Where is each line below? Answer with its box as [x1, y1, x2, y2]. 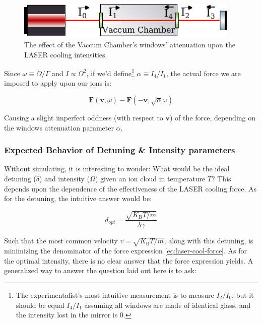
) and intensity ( [39, 173, 90, 184]
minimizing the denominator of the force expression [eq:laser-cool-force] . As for [4, 245, 247, 256]
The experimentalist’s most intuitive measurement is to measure [16, 289, 214, 300]
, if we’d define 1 [86, 67, 135, 78]
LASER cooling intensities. [24, 49, 107, 59]
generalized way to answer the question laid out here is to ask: [4, 265, 196, 276]
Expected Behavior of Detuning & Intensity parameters [4, 144, 235, 156]
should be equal [16, 299, 64, 310]
